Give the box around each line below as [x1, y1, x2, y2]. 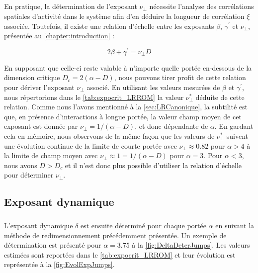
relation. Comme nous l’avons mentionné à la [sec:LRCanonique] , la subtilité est [4, 101, 248, 112]
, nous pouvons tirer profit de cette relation [114, 72, 246, 83]
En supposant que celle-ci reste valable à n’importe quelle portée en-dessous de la [4, 62, 252, 73]
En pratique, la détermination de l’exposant [4, 1, 137, 11]
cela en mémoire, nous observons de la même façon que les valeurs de [4, 130, 215, 141]
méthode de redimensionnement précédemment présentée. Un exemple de [4, 230, 227, 240]
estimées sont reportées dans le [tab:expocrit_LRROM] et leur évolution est [4, 249, 236, 260]
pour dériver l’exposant [4, 82, 75, 92]
